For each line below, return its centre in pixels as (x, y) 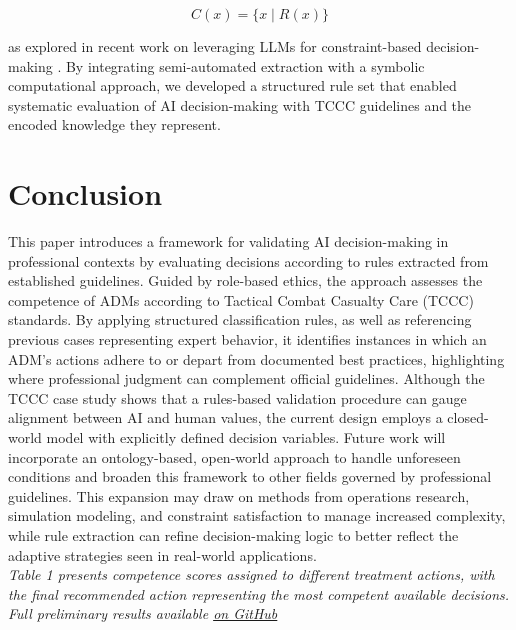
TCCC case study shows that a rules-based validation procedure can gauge (237, 397)
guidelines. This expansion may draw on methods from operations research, (239, 495)
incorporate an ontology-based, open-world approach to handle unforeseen (234, 456)
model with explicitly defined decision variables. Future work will (246, 437)
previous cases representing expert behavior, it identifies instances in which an (247, 339)
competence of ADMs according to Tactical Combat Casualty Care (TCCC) (241, 299)
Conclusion (85, 193)
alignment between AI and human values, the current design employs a (225, 417)
